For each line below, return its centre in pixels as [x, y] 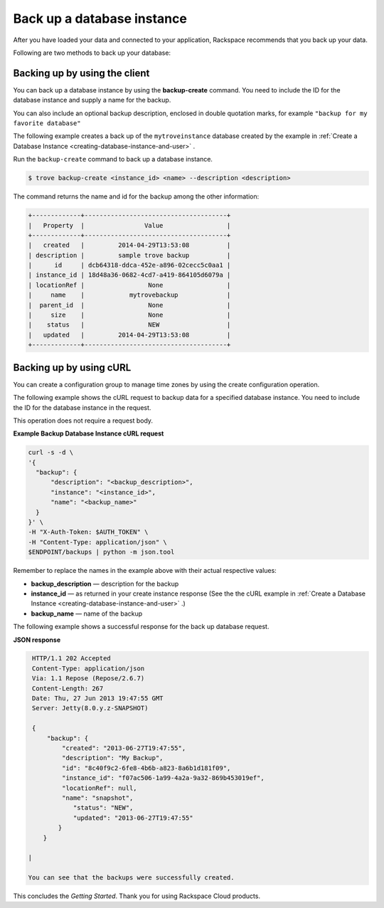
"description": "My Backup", [112, 758]
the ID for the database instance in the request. [82, 407]
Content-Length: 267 [68, 688]
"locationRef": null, [100, 788]
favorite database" [47, 123]
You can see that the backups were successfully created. [131, 878]
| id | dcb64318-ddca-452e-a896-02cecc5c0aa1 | [129, 265]
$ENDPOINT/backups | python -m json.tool [101, 552]
